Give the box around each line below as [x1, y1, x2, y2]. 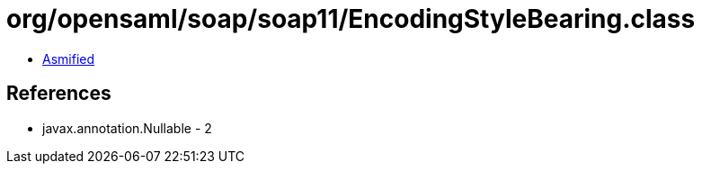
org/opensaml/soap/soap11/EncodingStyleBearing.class [6, 4, 696, 34]
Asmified [42, 50, 95, 67]
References [6, 82, 111, 105]
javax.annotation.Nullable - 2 [42, 120, 212, 136]
